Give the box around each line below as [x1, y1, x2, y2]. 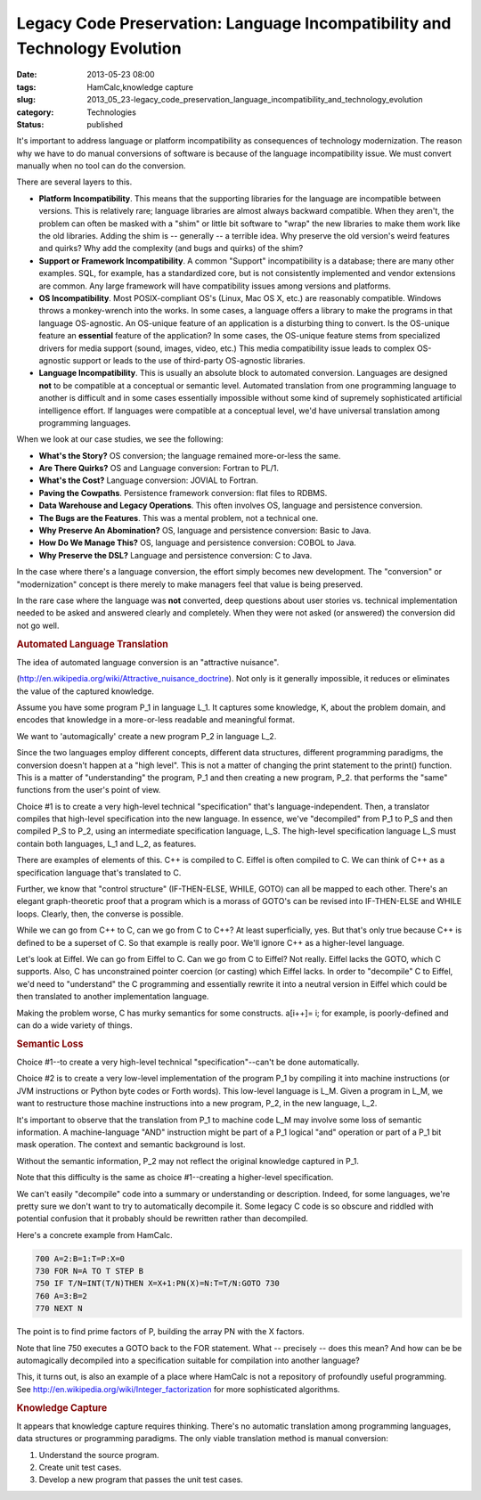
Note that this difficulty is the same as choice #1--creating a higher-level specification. [16, 1172, 334, 1183]
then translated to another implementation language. [16, 991, 209, 1002]
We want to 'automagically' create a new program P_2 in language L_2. [16, 730, 277, 741]
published [86, 118, 124, 129]
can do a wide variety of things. [16, 1020, 133, 1031]
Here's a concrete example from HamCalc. [16, 1229, 173, 1240]
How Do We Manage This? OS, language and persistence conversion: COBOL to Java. [38, 537, 356, 548]
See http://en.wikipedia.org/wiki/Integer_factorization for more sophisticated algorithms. [16, 1383, 340, 1394]
